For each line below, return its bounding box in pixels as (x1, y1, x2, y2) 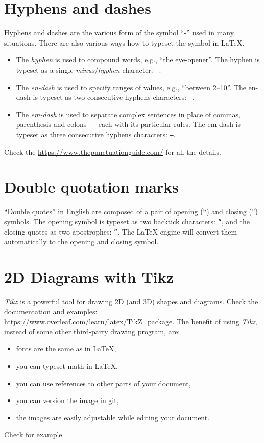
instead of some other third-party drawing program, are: (4, 326, 180, 336)
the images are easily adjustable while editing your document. (16, 412, 210, 423)
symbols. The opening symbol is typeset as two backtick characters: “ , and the (4, 216, 250, 226)
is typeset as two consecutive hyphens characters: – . (33, 92, 195, 102)
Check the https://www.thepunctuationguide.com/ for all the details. (4, 146, 221, 157)
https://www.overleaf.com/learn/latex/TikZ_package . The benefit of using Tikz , (4, 316, 257, 327)
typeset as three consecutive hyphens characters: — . (16, 129, 176, 139)
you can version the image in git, (16, 395, 119, 406)
